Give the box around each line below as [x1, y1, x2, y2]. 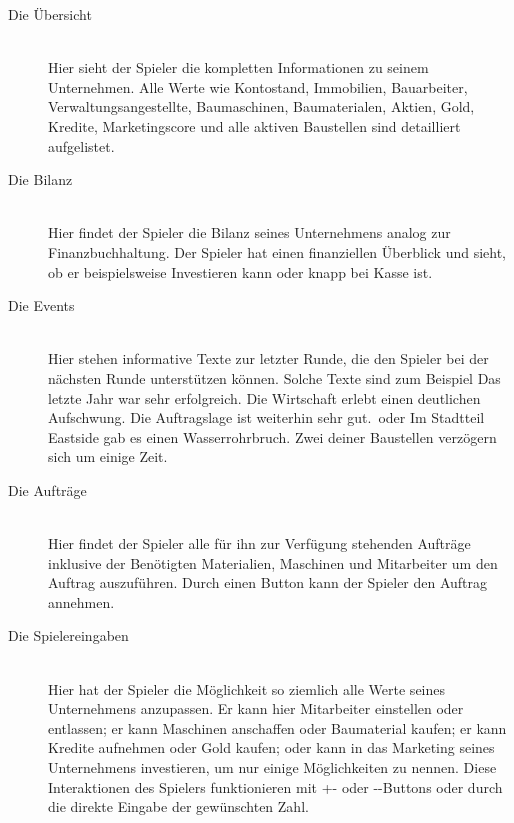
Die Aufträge [8, 479, 87, 500]
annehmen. [48, 591, 115, 612]
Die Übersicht [8, 4, 92, 24]
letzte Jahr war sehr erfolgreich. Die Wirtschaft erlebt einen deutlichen [48, 387, 481, 408]
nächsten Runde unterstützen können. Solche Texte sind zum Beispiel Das [48, 367, 501, 388]
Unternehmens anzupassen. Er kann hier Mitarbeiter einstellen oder [48, 698, 464, 719]
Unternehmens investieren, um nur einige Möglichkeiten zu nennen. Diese [48, 757, 497, 777]
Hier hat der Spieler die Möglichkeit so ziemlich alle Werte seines [48, 678, 446, 699]
